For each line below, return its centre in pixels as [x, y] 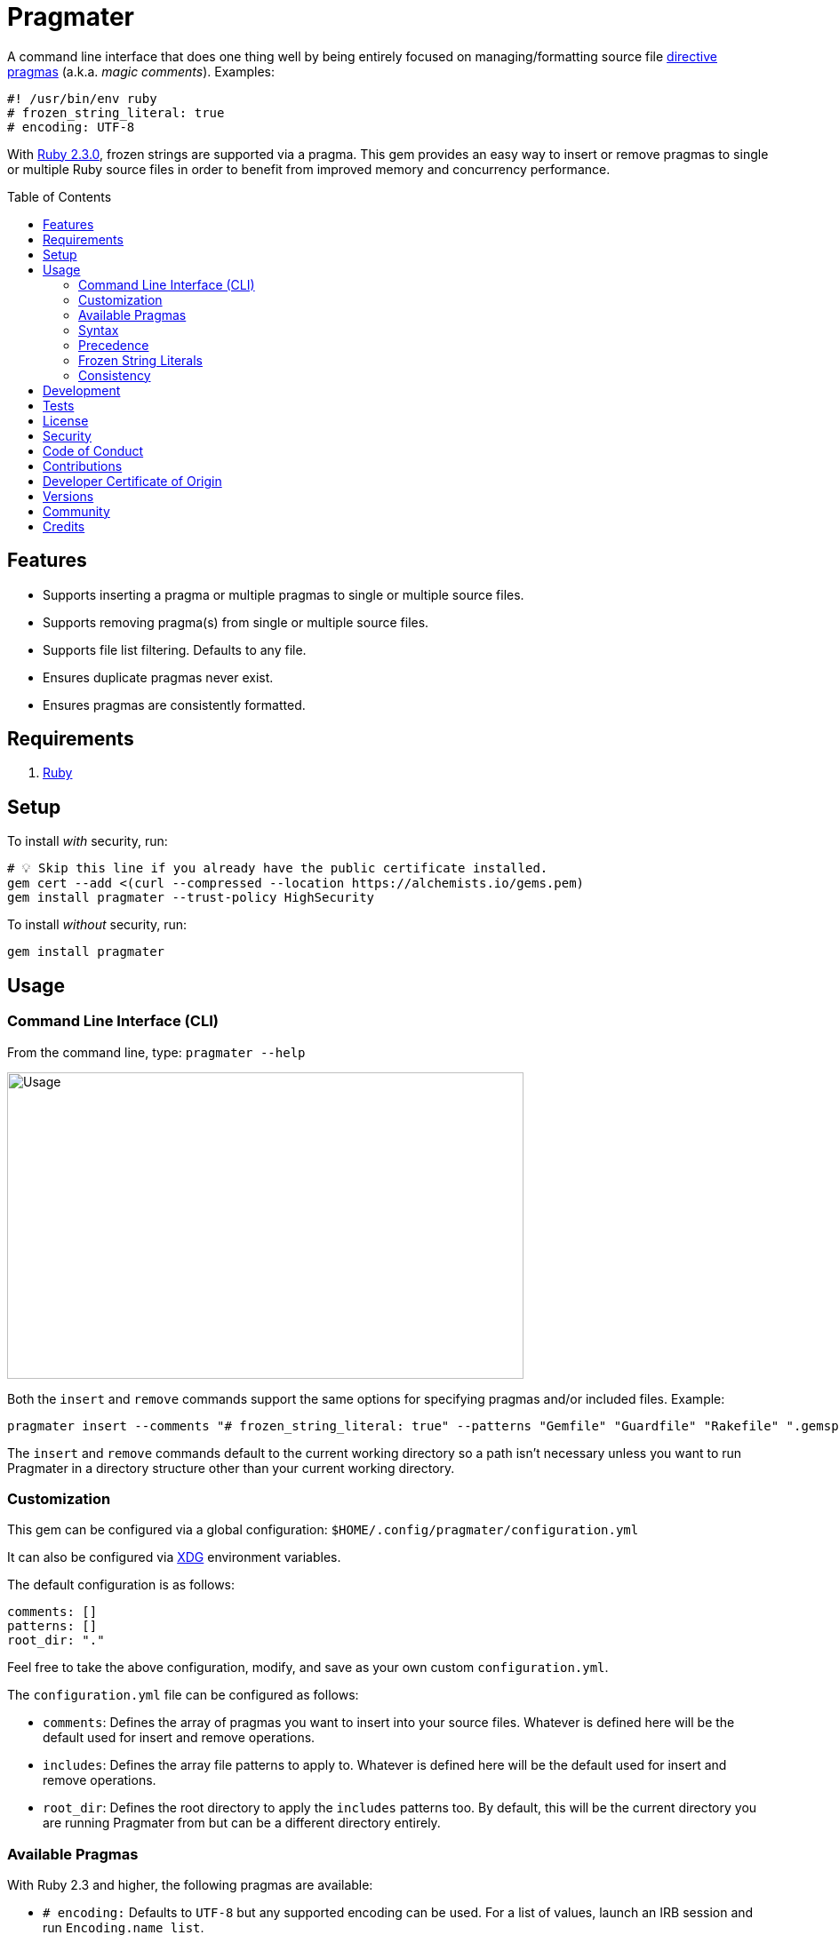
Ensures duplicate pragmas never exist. [158, 677]
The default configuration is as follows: [121, 1585]
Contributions [83, 466]
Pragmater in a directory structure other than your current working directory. [231, 1468]
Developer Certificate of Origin [132, 481]
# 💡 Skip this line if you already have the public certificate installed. [278, 868]
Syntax [99, 330]
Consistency [115, 375]
